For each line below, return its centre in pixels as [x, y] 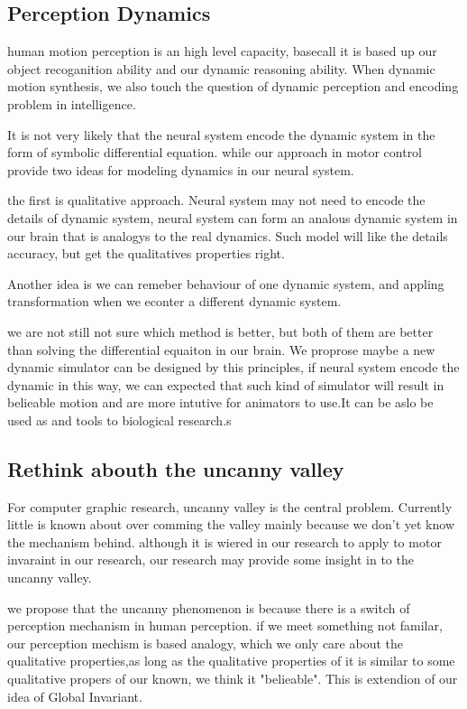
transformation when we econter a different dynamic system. [174, 301]
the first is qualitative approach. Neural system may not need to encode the [216, 200]
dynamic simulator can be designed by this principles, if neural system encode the [233, 367]
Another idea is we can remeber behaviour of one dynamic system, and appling [226, 283]
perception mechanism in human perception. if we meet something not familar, [225, 625]
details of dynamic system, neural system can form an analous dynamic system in [233, 217]
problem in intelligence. [72, 103]
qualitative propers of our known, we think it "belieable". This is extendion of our [233, 679]
